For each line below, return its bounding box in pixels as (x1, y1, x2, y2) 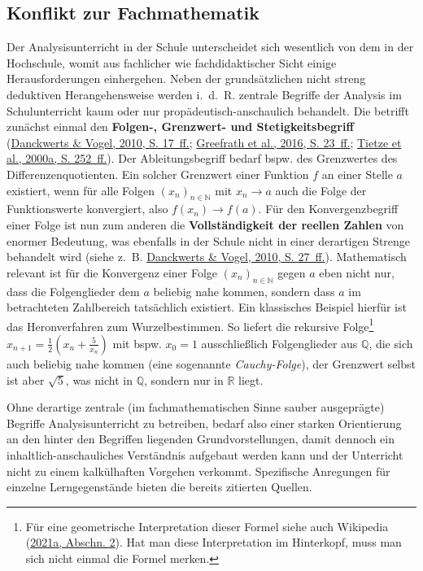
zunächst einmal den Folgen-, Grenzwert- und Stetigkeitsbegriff (7, 118, 354, 135)
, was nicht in (65, 371, 133, 388)
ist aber (7, 371, 45, 388)
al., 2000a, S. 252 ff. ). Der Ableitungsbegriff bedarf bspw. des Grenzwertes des (7, 150, 398, 167)
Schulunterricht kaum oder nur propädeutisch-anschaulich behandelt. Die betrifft (7, 102, 409, 119)
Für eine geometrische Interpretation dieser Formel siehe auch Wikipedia (25, 517, 389, 534)
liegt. (238, 371, 264, 388)
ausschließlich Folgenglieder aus (201, 334, 358, 351)
